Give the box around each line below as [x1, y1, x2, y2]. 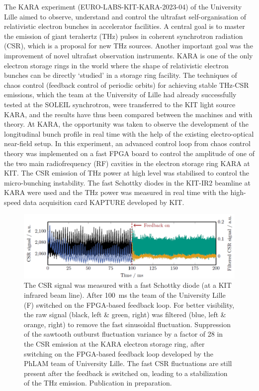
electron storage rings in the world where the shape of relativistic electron [4, 60, 229, 70]
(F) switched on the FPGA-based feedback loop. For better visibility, [24, 299, 235, 310]
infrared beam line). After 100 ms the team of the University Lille [24, 290, 226, 300]
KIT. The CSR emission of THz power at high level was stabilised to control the [4, 168, 249, 178]
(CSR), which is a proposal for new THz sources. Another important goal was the [4, 40, 253, 51]
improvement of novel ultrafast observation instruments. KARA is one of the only [4, 50, 253, 60]
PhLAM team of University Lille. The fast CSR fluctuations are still [24, 358, 232, 369]
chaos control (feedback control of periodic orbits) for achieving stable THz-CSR [4, 79, 249, 90]
